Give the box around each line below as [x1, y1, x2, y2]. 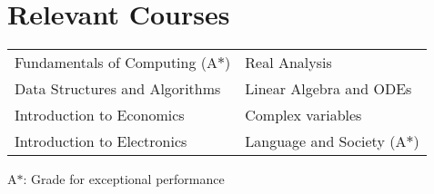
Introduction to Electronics [15, 131, 187, 152]
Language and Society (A [245, 131, 407, 152]
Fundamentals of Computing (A [15, 52, 218, 73]
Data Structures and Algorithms [15, 78, 221, 100]
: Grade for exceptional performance [23, 170, 225, 189]
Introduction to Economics [15, 104, 185, 126]
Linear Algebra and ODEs [245, 78, 412, 100]
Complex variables [245, 104, 362, 126]
